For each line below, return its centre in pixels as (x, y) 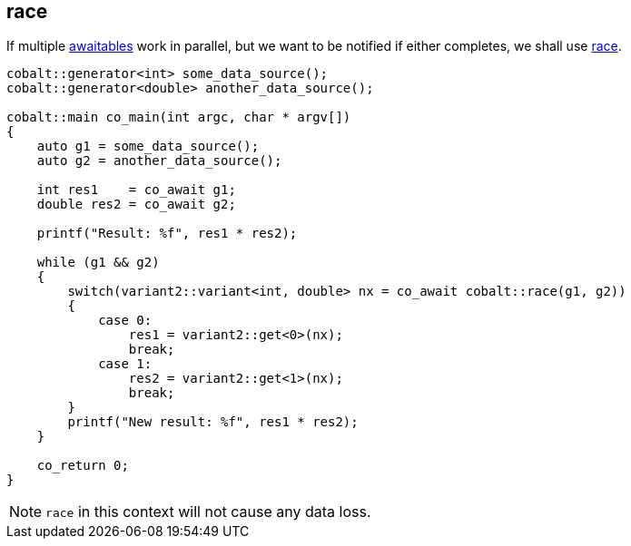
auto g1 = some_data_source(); (148, 146)
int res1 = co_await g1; (136, 190)
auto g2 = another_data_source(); (159, 161)
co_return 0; (83, 466)
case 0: (125, 321)
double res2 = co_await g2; (136, 205)
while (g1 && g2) (98, 263)
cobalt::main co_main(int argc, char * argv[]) (179, 117)
